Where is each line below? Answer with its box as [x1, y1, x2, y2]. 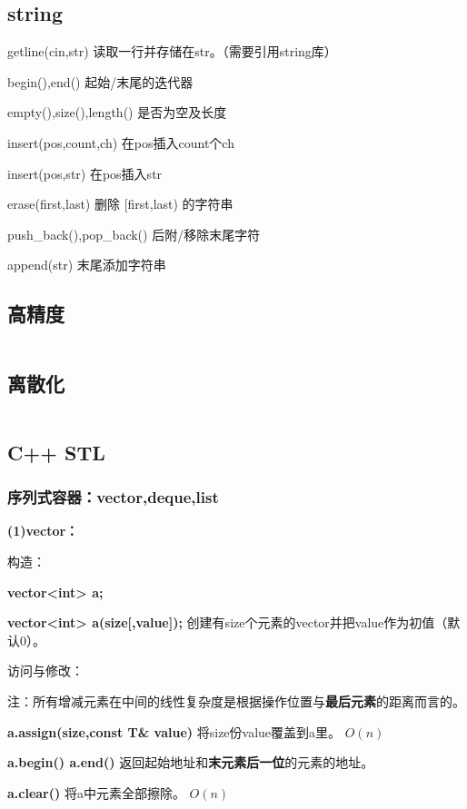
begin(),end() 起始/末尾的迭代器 [7, 72, 194, 91]
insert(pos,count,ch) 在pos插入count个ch [7, 133, 234, 152]
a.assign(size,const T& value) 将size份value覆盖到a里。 [7, 722, 342, 741]
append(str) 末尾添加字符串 [7, 255, 166, 274]
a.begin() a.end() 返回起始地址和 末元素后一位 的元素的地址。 [7, 753, 374, 772]
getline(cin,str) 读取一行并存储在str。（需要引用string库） [7, 42, 337, 61]
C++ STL [7, 438, 105, 466]
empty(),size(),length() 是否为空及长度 [7, 103, 227, 122]
